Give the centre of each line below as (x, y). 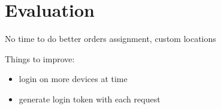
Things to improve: (40, 58)
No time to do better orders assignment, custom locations (110, 39)
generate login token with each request (90, 99)
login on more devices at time (73, 79)
